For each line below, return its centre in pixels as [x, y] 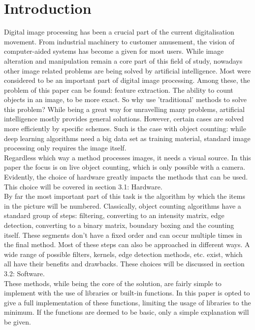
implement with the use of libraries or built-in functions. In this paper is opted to [127, 293]
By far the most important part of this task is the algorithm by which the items [125, 196]
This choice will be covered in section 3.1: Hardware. [83, 186]
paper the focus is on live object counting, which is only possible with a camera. [125, 167]
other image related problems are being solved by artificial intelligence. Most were [127, 70]
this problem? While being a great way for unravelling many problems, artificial [124, 109]
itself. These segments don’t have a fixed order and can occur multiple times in [123, 235]
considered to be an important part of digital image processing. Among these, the [127, 80]
